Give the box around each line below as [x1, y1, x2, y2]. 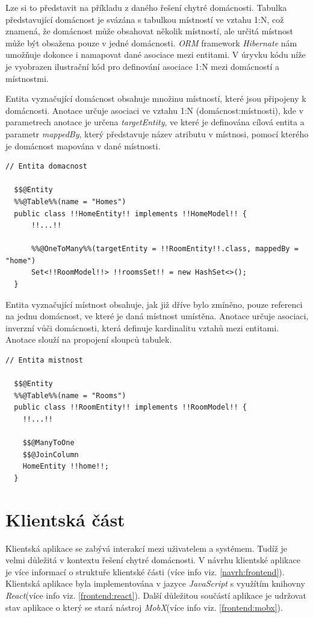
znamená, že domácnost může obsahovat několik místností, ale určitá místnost [5, 25, 294, 37]
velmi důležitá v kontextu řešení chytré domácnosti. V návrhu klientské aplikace [5, 554, 300, 566]
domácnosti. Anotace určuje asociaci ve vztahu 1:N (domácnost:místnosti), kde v [5, 104, 304, 116]
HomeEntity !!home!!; [22, 462, 109, 471]
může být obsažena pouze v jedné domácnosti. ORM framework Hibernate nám [5, 36, 297, 49]
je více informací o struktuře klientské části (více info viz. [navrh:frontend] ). [5, 565, 285, 578]
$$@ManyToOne [22, 439, 75, 448]
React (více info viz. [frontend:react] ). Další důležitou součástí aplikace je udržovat [5, 589, 306, 602]
